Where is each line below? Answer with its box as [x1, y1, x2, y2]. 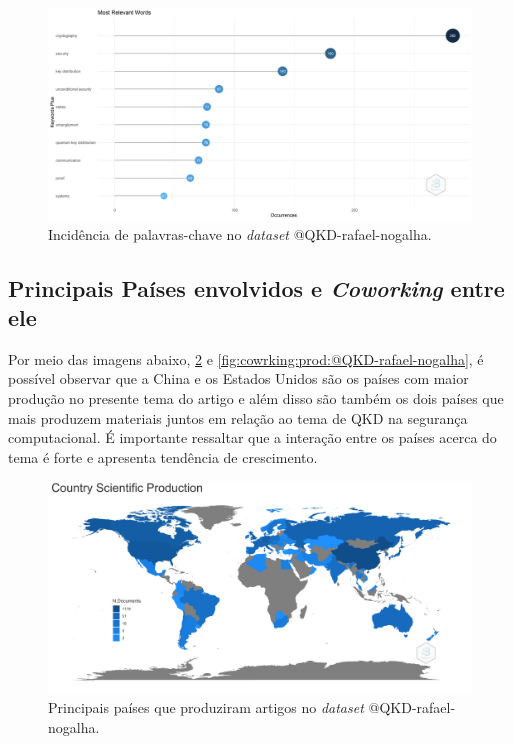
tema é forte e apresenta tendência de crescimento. [8, 446, 318, 467]
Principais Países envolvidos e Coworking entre [8, 272, 505, 303]
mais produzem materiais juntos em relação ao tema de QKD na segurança [8, 407, 468, 428]
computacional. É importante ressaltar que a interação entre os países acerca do [8, 427, 497, 448]
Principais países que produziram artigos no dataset [48, 696, 364, 717]
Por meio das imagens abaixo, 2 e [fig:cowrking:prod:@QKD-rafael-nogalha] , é [8, 348, 484, 369]
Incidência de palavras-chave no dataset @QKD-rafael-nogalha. [48, 223, 432, 244]
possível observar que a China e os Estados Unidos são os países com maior [8, 368, 469, 389]
